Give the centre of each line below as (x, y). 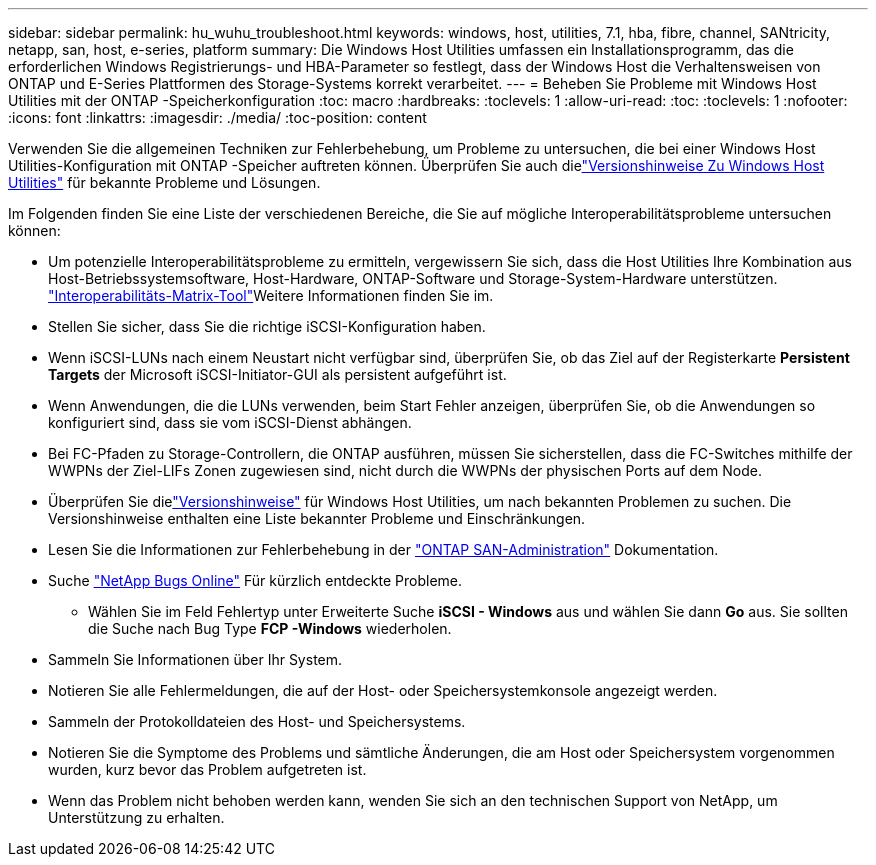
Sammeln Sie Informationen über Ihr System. (195, 659)
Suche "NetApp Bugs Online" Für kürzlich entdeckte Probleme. (255, 580)
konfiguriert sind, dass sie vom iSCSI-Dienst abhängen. (230, 422)
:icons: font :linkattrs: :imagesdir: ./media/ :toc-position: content (217, 117)
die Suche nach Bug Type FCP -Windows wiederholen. (270, 628)
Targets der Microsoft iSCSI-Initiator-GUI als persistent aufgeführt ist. (277, 374)
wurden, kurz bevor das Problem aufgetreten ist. (207, 769)
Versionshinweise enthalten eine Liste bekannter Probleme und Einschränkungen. (317, 518)
